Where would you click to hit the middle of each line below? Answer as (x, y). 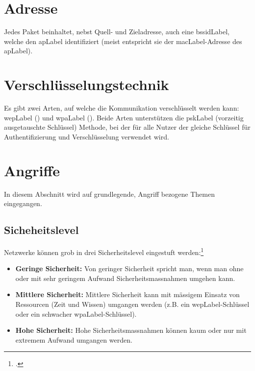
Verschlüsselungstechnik (87, 84)
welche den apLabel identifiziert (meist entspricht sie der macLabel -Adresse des (123, 41)
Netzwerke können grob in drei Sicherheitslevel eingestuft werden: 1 (104, 251)
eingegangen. (23, 203)
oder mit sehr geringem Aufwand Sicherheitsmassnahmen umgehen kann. (125, 278)
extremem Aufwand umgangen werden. (74, 339)
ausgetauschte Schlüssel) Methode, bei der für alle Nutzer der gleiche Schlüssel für (127, 127)
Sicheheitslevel (41, 230)
